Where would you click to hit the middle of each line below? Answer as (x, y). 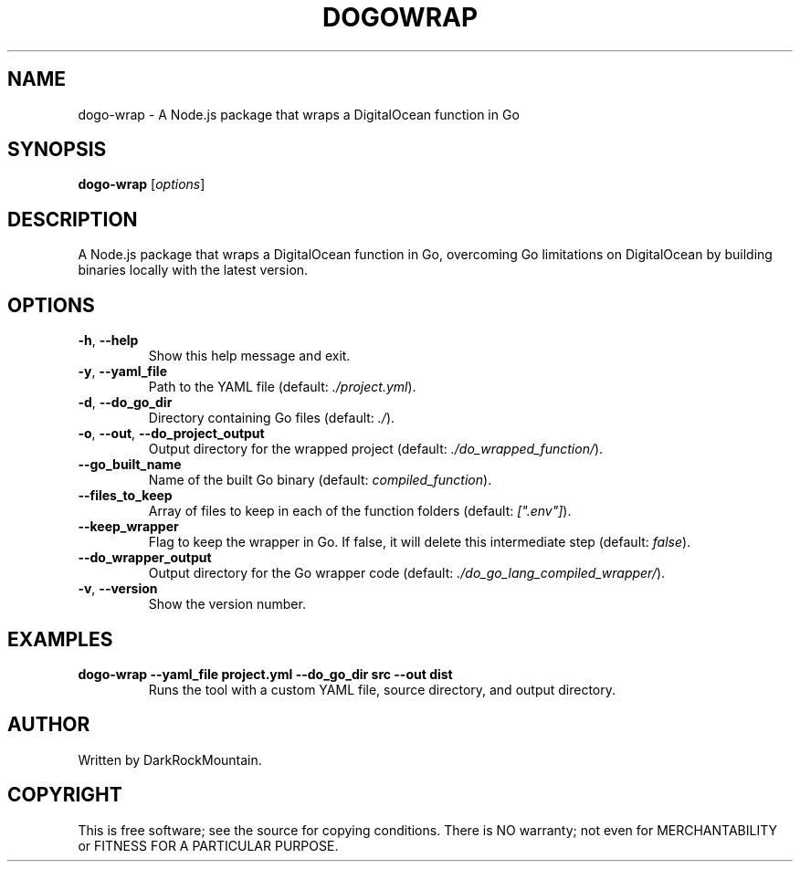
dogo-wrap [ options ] (142, 184)
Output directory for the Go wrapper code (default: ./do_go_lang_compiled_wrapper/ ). (407, 573)
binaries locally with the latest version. (193, 270)
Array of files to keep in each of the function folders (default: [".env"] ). (360, 511)
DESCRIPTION (73, 219)
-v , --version (118, 589)
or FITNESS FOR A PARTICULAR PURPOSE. (208, 845)
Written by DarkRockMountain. (170, 759)
